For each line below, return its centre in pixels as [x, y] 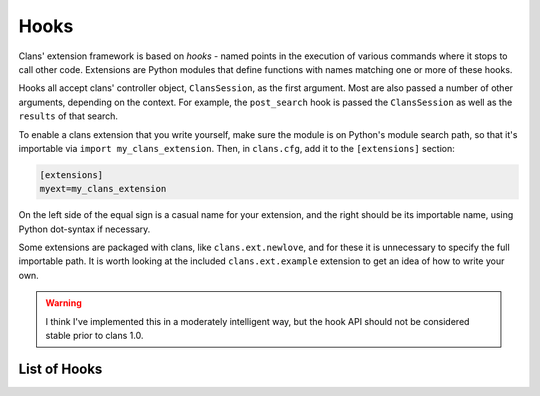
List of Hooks [60, 368]
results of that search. [68, 116]
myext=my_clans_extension [103, 189]
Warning [63, 303]
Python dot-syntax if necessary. [84, 229]
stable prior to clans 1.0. [94, 335]
